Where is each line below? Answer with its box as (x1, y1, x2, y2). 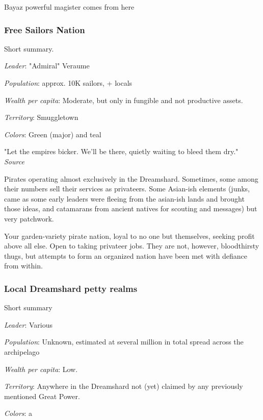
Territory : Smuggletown (4, 112, 78, 122)
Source (4, 156, 24, 166)
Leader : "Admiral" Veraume (4, 60, 90, 71)
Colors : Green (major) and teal (4, 129, 101, 139)
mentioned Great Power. (4, 390, 80, 401)
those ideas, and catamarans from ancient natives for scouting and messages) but (4, 203, 257, 214)
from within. (4, 260, 43, 271)
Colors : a (4, 408, 33, 418)
